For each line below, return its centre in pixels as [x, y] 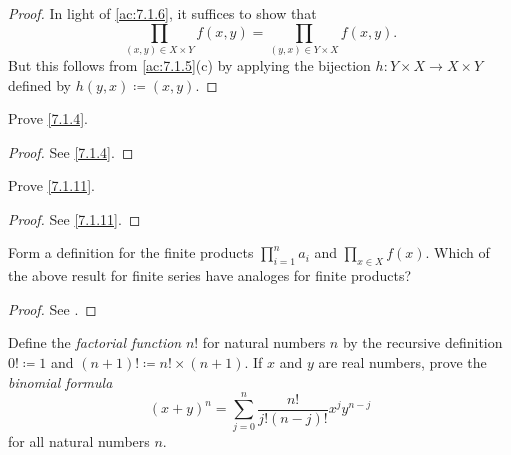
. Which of [457, 252]
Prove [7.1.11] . [51, 185]
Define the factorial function [95, 342]
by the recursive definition [422, 342]
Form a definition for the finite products [131, 252]
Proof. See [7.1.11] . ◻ [74, 218]
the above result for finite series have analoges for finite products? [210, 275]
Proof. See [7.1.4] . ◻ [71, 151]
